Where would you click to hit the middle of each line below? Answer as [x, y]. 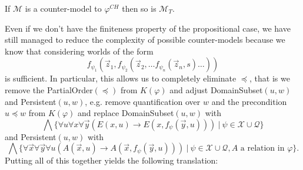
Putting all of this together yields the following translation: [111, 160]
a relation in [262, 149]
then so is [139, 8]
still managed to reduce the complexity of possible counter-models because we [145, 40]
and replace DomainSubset [126, 113]
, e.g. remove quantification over [143, 101]
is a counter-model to [63, 8]
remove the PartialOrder [49, 89]
